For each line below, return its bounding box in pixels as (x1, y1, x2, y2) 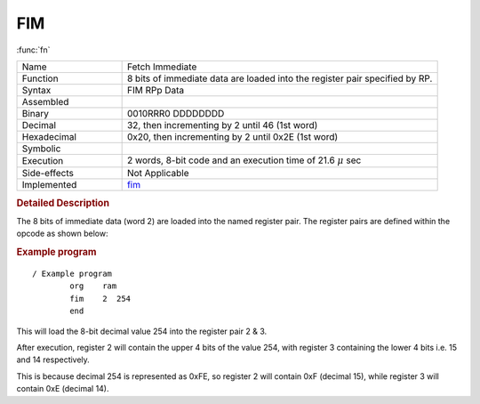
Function (21, 72, 59, 85)
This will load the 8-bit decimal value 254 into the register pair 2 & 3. (16, 326, 268, 336)
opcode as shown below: (16, 228, 108, 239)
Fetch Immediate (126, 61, 197, 73)
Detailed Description (16, 197, 110, 209)
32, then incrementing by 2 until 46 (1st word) (126, 118, 318, 131)
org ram (69, 281, 117, 291)
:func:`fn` (16, 44, 51, 55)
